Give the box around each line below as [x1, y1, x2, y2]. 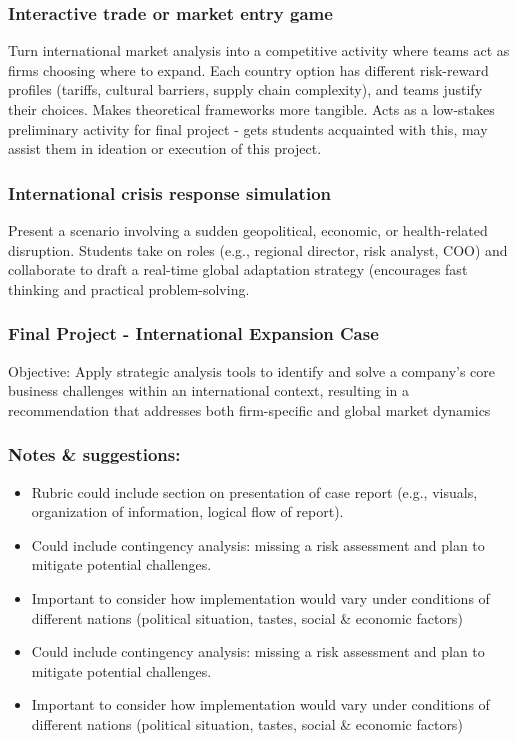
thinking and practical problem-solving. [8, 278, 250, 299]
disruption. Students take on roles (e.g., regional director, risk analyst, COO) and [8, 239, 508, 260]
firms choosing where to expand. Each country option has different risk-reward [8, 59, 489, 80]
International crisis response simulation [8, 180, 331, 205]
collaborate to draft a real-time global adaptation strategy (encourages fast [8, 259, 468, 280]
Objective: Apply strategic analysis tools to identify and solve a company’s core [8, 360, 496, 381]
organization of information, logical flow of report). [31, 501, 344, 522]
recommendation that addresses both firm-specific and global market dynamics [8, 399, 491, 420]
